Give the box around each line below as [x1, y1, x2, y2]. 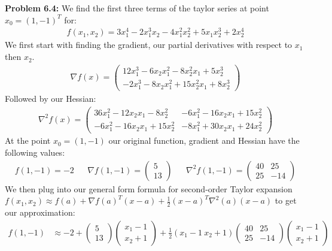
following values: [5, 146, 65, 159]
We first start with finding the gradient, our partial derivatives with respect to [5, 38, 293, 51]
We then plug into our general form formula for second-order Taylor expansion [5, 182, 293, 195]
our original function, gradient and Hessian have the [108, 134, 300, 147]
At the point [5, 134, 51, 147]
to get [275, 194, 297, 207]
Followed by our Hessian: [5, 92, 96, 105]
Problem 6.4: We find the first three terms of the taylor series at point [5, 2, 269, 14]
